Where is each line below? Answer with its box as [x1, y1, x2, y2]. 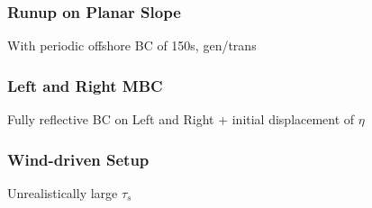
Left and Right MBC [7, 74, 163, 96]
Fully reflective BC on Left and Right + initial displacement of [7, 110, 355, 129]
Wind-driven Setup [7, 148, 150, 170]
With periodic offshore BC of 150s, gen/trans [7, 36, 257, 55]
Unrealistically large [7, 183, 118, 202]
